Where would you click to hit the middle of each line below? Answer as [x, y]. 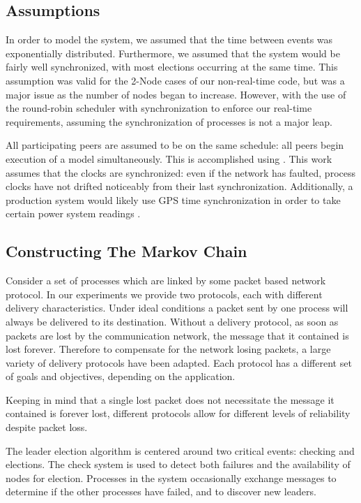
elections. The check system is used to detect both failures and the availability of [178, 464]
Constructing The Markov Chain [126, 251]
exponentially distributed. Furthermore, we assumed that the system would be [173, 53]
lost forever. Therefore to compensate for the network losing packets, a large [168, 349]
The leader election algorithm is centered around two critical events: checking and [180, 450]
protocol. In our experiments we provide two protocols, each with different [164, 294]
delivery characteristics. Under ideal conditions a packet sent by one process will [177, 308]
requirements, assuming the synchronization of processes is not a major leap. [169, 121]
